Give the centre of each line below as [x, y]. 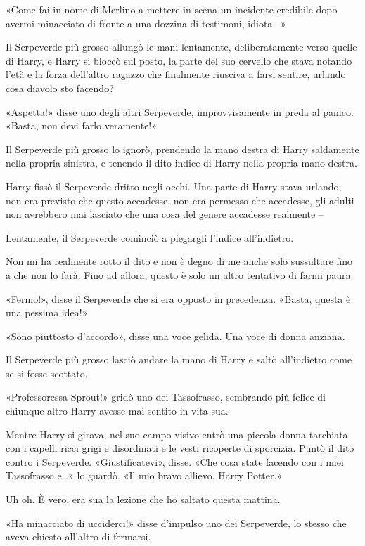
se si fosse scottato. [47, 373]
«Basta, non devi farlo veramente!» [82, 125]
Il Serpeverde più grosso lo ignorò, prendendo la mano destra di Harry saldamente [182, 149]
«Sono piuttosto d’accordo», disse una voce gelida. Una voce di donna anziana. [175, 336]
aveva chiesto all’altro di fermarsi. [78, 537]
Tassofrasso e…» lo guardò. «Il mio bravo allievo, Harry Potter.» [144, 475]
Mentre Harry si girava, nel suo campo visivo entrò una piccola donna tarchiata [177, 434]
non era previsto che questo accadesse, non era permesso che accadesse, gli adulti [180, 200]
